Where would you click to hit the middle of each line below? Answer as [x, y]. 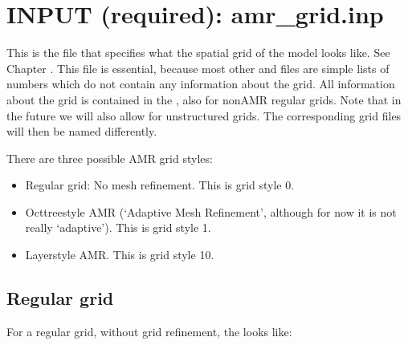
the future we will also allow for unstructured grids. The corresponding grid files [204, 115]
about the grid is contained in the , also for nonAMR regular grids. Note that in [204, 99]
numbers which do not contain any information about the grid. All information [201, 84]
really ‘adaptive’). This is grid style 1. [118, 227]
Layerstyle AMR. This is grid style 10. [120, 255]
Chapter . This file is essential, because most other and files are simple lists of [198, 68]
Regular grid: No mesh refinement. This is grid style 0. [160, 185]
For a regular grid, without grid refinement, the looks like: [149, 331]
